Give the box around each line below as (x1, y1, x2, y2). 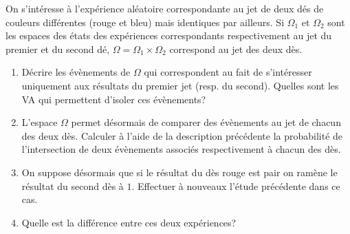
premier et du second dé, (6, 41, 110, 56)
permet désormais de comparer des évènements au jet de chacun (71, 115, 341, 129)
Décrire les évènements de (21, 65, 131, 79)
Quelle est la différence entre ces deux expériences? (21, 215, 237, 229)
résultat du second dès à (21, 178, 124, 193)
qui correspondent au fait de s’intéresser (144, 65, 312, 79)
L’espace (21, 115, 58, 129)
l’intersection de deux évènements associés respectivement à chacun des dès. (21, 142, 341, 156)
